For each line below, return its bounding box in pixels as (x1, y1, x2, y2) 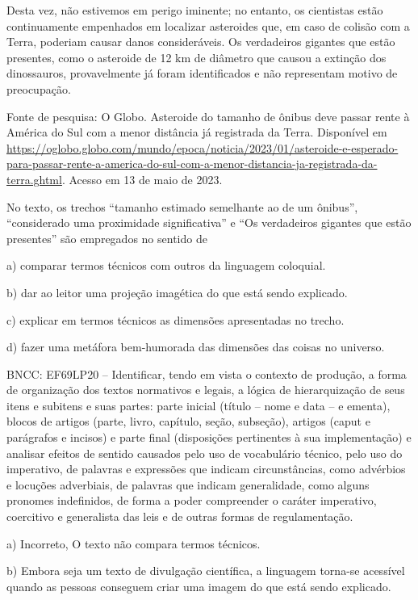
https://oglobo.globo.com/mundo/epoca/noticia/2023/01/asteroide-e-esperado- (6, 139, 399, 156)
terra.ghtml (6, 170, 62, 187)
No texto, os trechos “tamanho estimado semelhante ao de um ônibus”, (6, 198, 358, 215)
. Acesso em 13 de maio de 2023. (61, 170, 223, 187)
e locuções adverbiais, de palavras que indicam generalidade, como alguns (6, 476, 370, 493)
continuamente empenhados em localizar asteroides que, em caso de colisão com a (6, 17, 410, 34)
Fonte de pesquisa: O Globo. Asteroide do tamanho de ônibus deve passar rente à (6, 107, 410, 124)
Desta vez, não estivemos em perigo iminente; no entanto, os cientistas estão (6, 2, 383, 18)
